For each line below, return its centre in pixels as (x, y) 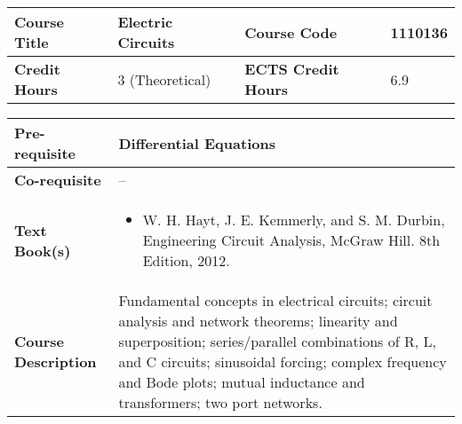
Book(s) (43, 250)
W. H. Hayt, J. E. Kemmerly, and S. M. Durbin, (294, 220)
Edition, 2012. (186, 260)
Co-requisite (58, 180)
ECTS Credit (292, 69)
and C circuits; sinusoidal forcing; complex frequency (283, 361)
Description (56, 361)
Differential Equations (197, 143)
